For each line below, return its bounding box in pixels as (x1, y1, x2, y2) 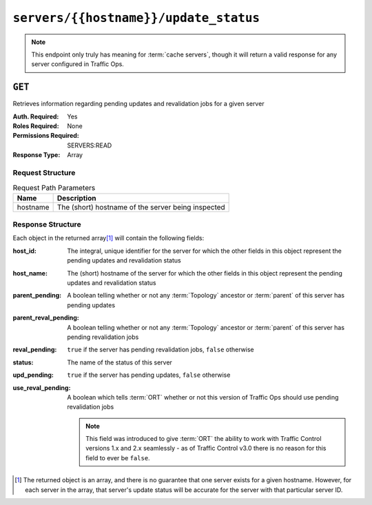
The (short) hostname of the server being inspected (56, 202, 225, 212)
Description (56, 193, 96, 203)
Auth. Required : (12, 112, 59, 121)
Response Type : (12, 151, 61, 159)
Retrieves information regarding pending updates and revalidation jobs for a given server (12, 100, 265, 108)
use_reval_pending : (12, 383, 71, 392)
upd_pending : (12, 371, 54, 379)
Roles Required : (12, 122, 59, 130)
